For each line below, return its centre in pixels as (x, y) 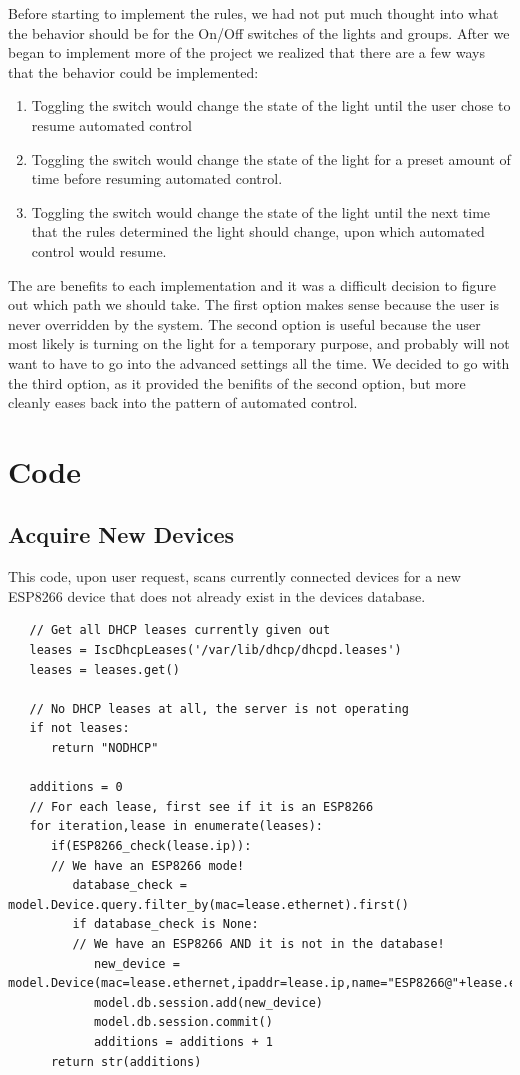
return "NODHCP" (104, 748)
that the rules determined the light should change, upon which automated (258, 231)
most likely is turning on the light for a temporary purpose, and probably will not (259, 343)
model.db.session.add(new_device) (208, 1002)
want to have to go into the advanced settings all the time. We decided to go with (259, 362)
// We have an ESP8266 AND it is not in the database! (258, 943)
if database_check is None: (165, 924)
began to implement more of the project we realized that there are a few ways (246, 52)
